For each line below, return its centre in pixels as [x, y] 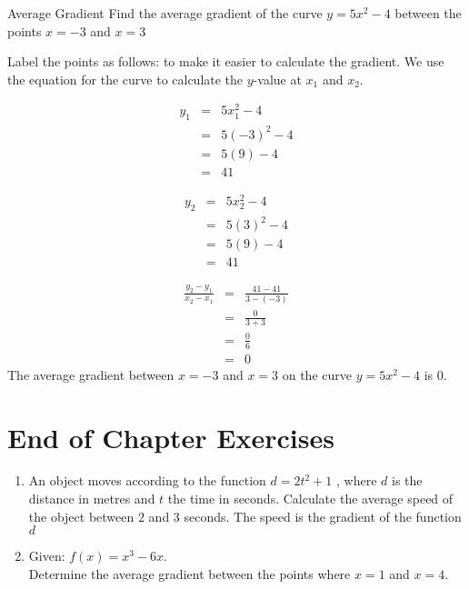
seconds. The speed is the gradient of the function [323, 516]
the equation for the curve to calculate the [125, 79]
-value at [277, 79]
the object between [81, 516]
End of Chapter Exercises [171, 437]
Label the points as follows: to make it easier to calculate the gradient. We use [226, 61]
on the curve [317, 374]
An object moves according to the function [147, 480]
